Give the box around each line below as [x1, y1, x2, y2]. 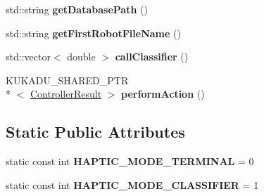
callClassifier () [115, 49, 189, 64]
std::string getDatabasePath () [6, 2, 148, 16]
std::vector [6, 49, 51, 64]
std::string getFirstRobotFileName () [6, 25, 181, 40]
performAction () [121, 86, 205, 101]
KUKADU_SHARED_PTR [6, 72, 129, 87]
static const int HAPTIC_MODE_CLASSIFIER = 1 [6, 177, 259, 192]
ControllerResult [30, 86, 102, 101]
